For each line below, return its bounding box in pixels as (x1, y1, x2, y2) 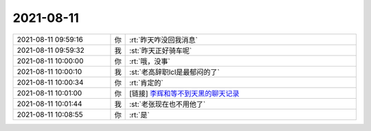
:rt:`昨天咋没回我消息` (129, 35, 199, 45)
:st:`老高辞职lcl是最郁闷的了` (129, 67, 220, 77)
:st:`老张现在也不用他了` (129, 99, 206, 109)
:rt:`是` (129, 110, 150, 119)
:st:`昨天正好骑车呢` (129, 45, 192, 55)
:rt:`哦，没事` (129, 56, 171, 66)
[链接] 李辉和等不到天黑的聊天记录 (129, 88, 240, 98)
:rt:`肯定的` (129, 78, 164, 87)
